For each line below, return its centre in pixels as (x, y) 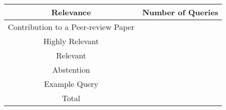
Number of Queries (180, 12)
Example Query (71, 84)
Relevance (71, 12)
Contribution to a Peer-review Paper (71, 27)
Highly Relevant (71, 41)
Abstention (71, 69)
